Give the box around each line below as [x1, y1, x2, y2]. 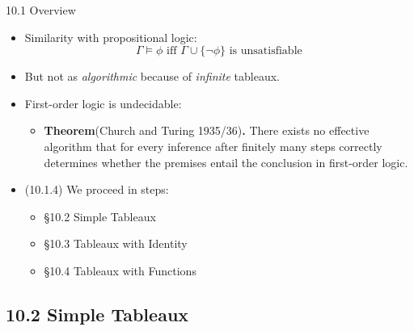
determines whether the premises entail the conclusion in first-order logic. [44, 153, 408, 170]
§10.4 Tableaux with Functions [44, 262, 196, 279]
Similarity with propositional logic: [24, 28, 197, 45]
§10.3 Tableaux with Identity [44, 235, 188, 252]
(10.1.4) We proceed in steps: [24, 181, 169, 198]
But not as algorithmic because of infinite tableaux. [24, 68, 280, 85]
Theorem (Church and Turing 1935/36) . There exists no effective [44, 122, 370, 139]
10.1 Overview [6, 2, 76, 18]
